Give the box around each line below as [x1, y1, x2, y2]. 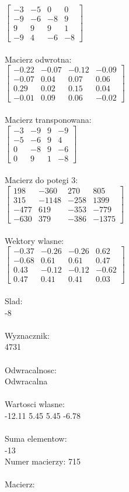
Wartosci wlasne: [5, 398, 65, 410]
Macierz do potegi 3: [5, 174, 78, 186]
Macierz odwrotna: [5, 53, 72, 65]
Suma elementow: [5, 432, 67, 445]
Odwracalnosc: [5, 363, 57, 376]
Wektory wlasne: [5, 234, 64, 246]
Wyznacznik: [5, 329, 50, 341]
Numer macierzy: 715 [5, 455, 81, 467]
